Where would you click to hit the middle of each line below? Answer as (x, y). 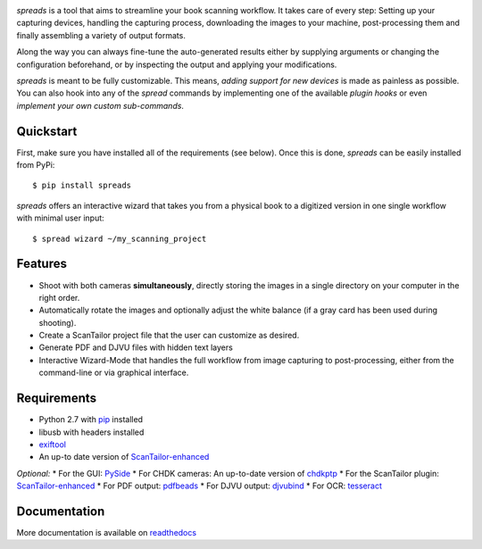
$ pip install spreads (82, 186)
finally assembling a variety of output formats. (101, 35)
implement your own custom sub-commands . (100, 105)
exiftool (53, 444)
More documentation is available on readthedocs (106, 532)
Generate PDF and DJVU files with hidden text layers (136, 347)
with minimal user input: (60, 218)
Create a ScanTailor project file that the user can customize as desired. (169, 336)
